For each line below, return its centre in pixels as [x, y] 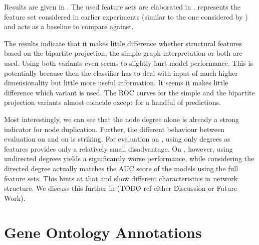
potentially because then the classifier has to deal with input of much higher [121, 73]
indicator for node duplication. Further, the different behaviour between [114, 129]
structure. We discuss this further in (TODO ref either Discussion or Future [121, 188]
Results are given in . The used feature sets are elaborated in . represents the [122, 7]
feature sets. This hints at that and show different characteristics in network [121, 178]
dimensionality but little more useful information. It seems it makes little [116, 83]
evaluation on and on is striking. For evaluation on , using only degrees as [117, 139]
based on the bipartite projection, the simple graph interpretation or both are [123, 53]
